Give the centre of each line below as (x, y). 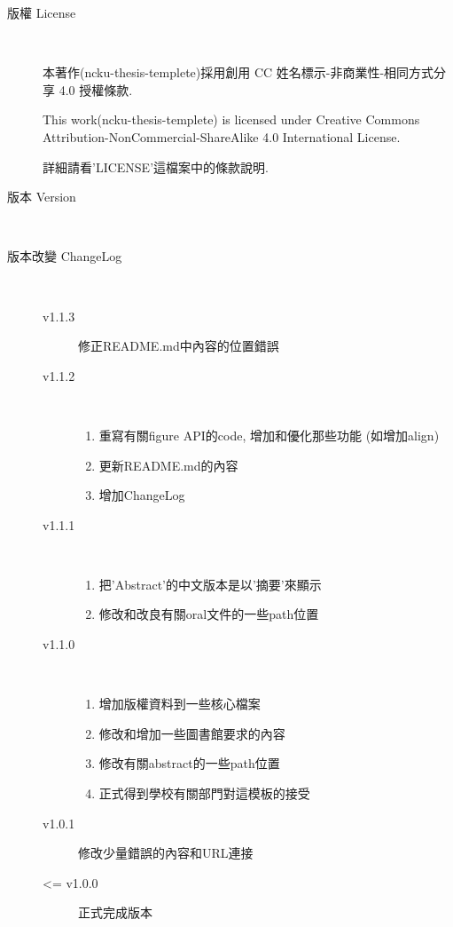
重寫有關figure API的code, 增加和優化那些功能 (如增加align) (269, 435)
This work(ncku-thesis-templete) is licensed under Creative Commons (231, 119)
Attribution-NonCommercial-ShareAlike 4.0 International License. (222, 136)
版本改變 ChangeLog (65, 256)
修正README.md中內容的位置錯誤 (179, 346)
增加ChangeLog (142, 495)
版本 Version (42, 197)
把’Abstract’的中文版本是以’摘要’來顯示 (210, 584)
